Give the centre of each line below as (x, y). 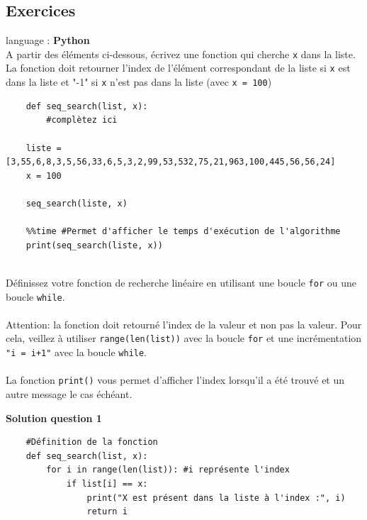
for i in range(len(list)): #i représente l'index (168, 470)
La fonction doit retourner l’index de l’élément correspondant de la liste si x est (178, 68)
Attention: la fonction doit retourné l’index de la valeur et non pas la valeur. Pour (184, 324)
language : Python (48, 40)
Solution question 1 (54, 417)
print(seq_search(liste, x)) (94, 245)
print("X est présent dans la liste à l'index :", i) (216, 498)
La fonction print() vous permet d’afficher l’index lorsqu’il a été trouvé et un (175, 380)
